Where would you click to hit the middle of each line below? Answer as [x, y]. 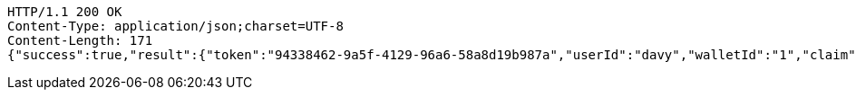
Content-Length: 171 [80, 40]
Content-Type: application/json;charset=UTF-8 [175, 26]
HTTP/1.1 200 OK [65, 12]
